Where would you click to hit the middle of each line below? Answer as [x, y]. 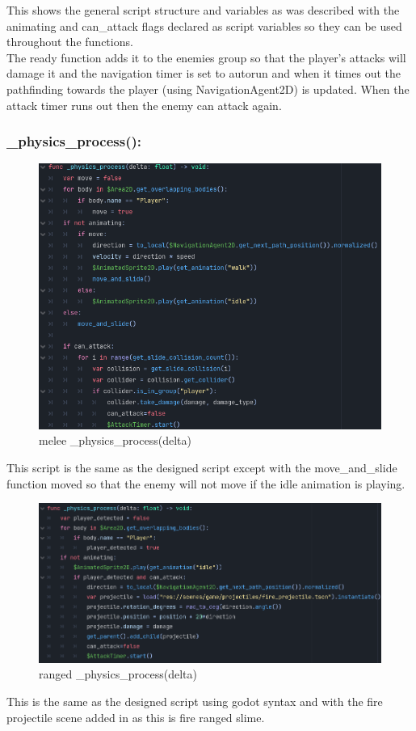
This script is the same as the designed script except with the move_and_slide [202, 467]
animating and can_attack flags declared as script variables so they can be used [204, 25]
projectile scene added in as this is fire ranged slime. [136, 717]
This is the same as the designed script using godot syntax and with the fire [195, 701]
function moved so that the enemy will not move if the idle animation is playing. [206, 483]
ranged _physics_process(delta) [118, 674]
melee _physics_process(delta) [115, 440]
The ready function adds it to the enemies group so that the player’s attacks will [206, 57]
